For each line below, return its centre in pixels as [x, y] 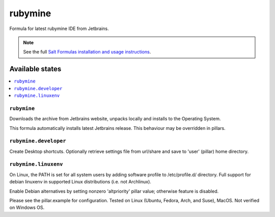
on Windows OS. [27, 208]
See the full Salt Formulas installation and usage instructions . [87, 52]
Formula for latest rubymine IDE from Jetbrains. [59, 29]
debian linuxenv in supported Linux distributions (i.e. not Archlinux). [80, 182]
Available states [35, 69]
